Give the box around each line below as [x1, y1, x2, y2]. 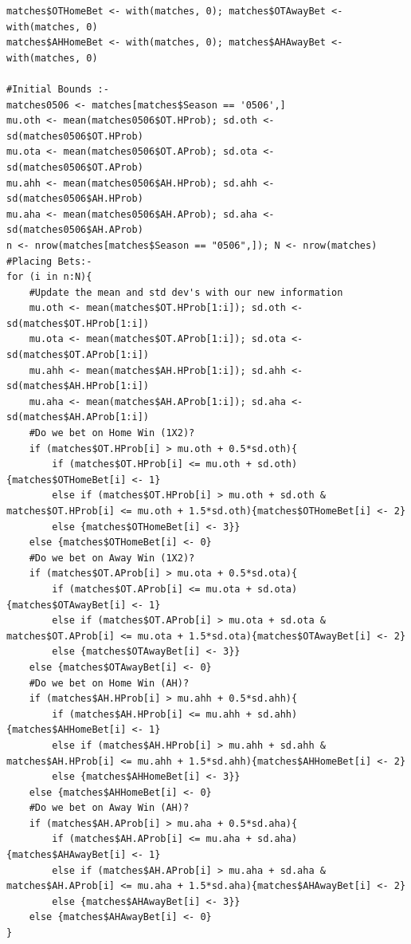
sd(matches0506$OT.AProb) [6, 161, 143, 173]
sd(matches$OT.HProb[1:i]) [6, 317, 149, 329]
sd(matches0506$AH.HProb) [6, 193, 143, 205]
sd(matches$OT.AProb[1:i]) [6, 349, 149, 361]
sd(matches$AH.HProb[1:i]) [6, 380, 149, 392]
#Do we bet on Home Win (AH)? [29, 677, 190, 689]
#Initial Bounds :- [6, 83, 109, 95]
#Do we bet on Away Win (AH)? [29, 802, 190, 814]
